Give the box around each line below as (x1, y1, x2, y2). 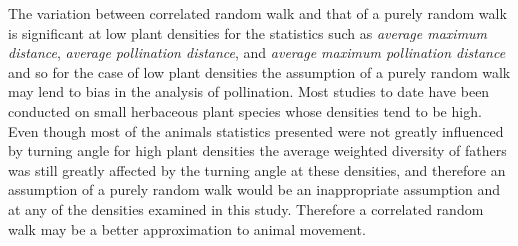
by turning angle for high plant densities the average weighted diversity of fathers (8, 140, 507, 161)
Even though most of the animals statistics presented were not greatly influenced (8, 120, 504, 141)
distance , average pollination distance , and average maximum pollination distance (8, 42, 506, 63)
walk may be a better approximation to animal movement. (8, 218, 366, 239)
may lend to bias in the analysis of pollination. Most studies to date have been (8, 81, 490, 102)
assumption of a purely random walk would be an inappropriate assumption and (8, 179, 501, 200)
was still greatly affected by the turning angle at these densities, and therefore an (8, 159, 506, 180)
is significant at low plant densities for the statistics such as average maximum (8, 22, 488, 43)
